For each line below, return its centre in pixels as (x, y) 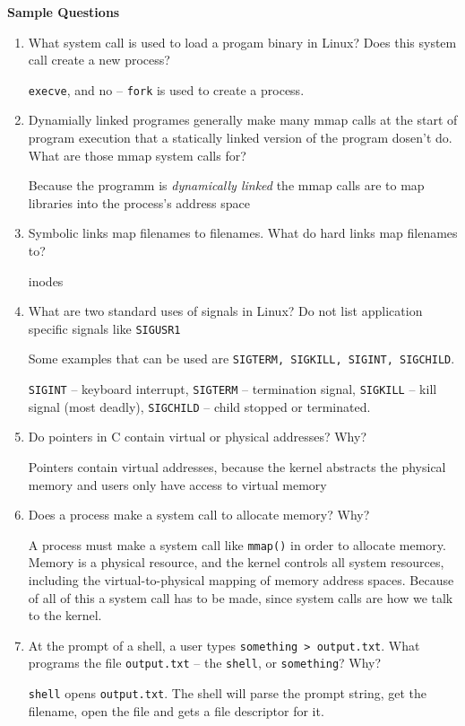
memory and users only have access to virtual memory (177, 484)
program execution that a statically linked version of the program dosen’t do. (240, 138)
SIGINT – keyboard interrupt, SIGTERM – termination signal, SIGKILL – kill (232, 389)
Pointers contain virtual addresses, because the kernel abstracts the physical (237, 467)
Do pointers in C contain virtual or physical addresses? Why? (197, 437)
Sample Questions (64, 12)
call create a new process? (99, 60)
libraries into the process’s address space (139, 202)
